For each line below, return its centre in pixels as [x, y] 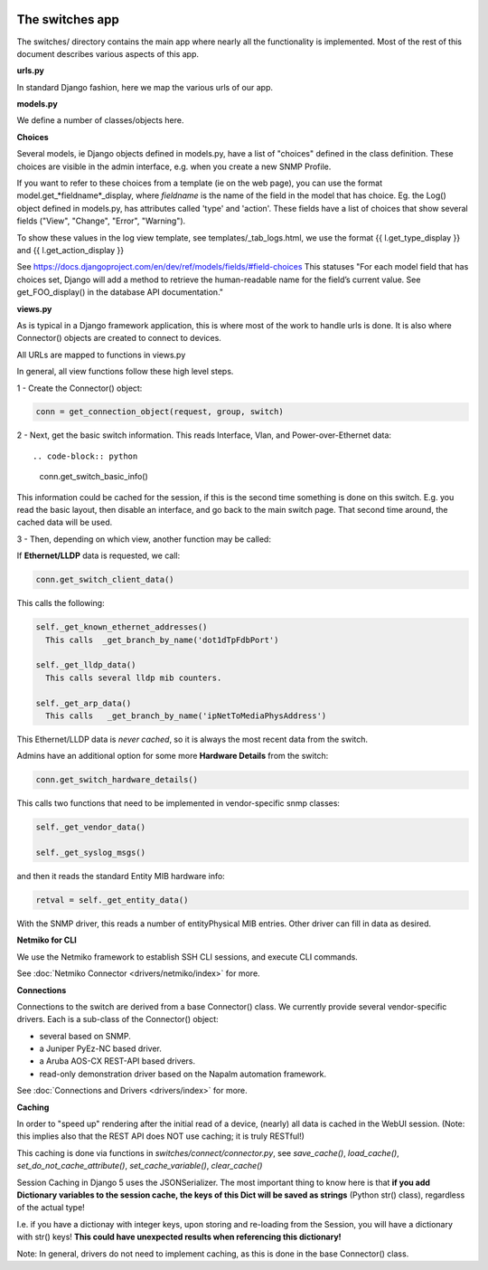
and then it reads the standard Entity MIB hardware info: [121, 876]
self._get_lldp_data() [86, 665]
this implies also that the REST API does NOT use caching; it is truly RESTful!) [160, 1136]
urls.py [30, 71]
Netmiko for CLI [47, 940]
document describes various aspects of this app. [108, 53]
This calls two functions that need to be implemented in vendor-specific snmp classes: [178, 803]
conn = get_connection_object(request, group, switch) [160, 412]
